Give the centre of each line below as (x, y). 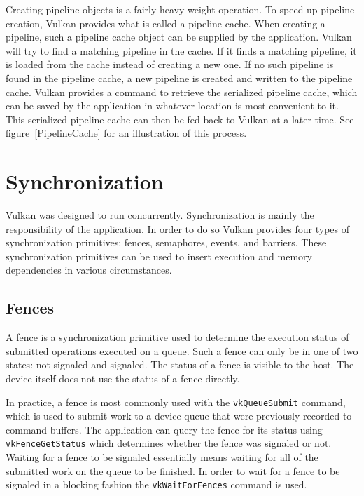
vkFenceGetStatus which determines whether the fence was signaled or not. (169, 443)
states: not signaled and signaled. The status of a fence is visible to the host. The (180, 364)
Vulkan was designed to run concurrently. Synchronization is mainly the (160, 215)
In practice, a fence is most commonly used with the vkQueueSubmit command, (176, 402)
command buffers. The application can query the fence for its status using (164, 429)
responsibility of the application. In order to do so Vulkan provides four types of (178, 228)
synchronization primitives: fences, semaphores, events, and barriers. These (166, 242)
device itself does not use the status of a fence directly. (123, 378)
